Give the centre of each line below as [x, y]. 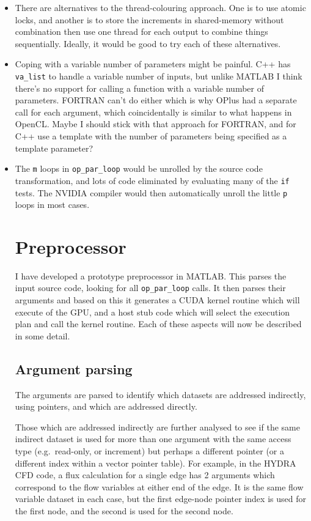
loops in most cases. [52, 205]
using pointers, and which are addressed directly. [106, 406]
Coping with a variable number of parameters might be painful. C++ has [153, 64]
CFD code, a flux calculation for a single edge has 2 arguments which [145, 475]
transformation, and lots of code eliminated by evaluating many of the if [152, 180]
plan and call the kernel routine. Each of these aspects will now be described [158, 324]
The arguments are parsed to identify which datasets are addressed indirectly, [160, 394]
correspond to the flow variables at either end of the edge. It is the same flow [159, 486]
